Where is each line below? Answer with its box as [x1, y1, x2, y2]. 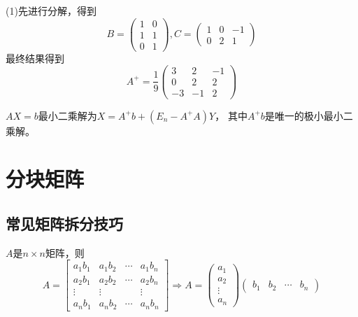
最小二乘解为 [38, 108, 97, 122]
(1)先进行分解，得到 [6, 3, 96, 17]
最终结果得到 [6, 50, 64, 65]
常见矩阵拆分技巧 [6, 212, 123, 234]
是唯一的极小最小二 [264, 108, 353, 122]
